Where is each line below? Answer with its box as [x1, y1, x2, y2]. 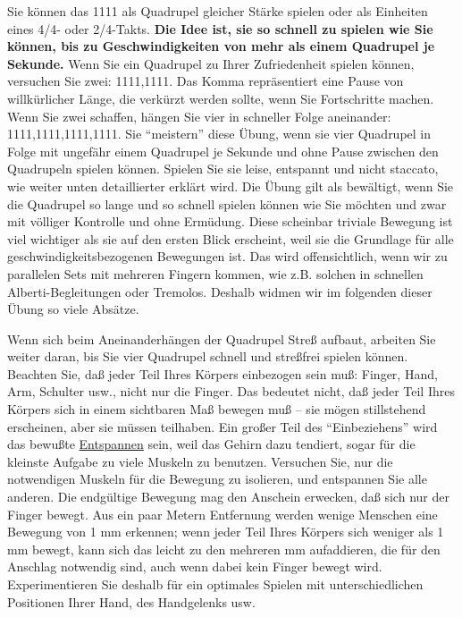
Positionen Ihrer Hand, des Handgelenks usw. [7, 592, 256, 611]
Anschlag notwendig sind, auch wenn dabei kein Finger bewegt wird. [7, 557, 382, 576]
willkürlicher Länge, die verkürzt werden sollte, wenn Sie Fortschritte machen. [7, 89, 434, 107]
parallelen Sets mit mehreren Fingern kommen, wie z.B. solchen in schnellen [7, 264, 424, 283]
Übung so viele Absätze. [7, 300, 139, 318]
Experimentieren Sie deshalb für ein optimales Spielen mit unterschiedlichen [7, 575, 424, 593]
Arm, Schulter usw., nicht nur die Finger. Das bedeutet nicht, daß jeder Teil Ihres [7, 382, 455, 401]
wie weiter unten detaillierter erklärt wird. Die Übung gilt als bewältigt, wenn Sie [7, 176, 454, 195]
